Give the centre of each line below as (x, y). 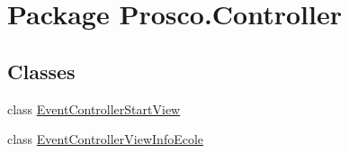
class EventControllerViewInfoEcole (106, 139)
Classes (41, 71)
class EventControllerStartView (94, 108)
